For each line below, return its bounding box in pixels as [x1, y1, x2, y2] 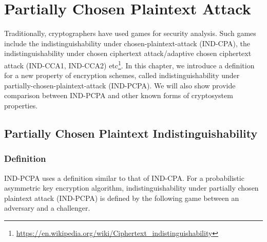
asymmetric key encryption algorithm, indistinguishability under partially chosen [4, 182, 259, 193]
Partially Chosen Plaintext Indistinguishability [4, 125, 258, 141]
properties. [4, 100, 38, 110]
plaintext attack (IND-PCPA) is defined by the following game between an [4, 192, 239, 203]
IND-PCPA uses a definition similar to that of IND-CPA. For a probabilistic [4, 172, 244, 183]
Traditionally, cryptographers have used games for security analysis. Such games [4, 28, 256, 39]
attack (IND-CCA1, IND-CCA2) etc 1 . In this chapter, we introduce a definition [4, 58, 255, 70]
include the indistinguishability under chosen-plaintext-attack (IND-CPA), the [4, 38, 251, 48]
